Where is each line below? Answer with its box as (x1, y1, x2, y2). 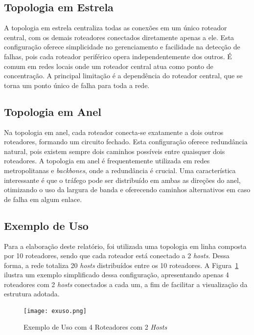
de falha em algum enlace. (4, 194, 82, 204)
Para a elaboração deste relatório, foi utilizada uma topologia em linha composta (4, 241, 247, 251)
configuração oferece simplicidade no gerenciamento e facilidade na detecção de (4, 42, 240, 52)
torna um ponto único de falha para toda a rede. (4, 80, 150, 90)
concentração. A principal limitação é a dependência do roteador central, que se (4, 70, 243, 81)
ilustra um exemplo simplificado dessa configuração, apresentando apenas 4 (4, 269, 229, 280)
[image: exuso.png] (23, 308, 87, 315)
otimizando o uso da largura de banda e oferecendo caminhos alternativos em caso (4, 184, 251, 195)
